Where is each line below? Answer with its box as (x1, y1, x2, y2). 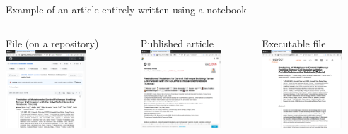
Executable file (262, 35, 326, 50)
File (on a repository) (6, 35, 99, 50)
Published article (140, 35, 214, 50)
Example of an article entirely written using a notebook (6, 2, 247, 16)
